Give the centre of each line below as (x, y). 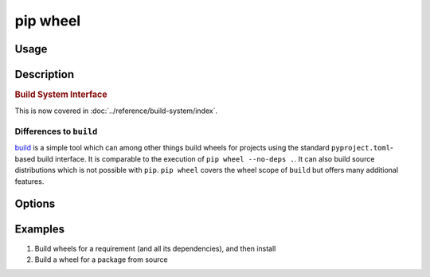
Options (35, 204)
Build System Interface (61, 95)
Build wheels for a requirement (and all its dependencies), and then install (155, 248)
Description (45, 74)
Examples (40, 230)
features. (29, 181)
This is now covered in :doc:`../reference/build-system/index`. (116, 111)
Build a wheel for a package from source (101, 259)
